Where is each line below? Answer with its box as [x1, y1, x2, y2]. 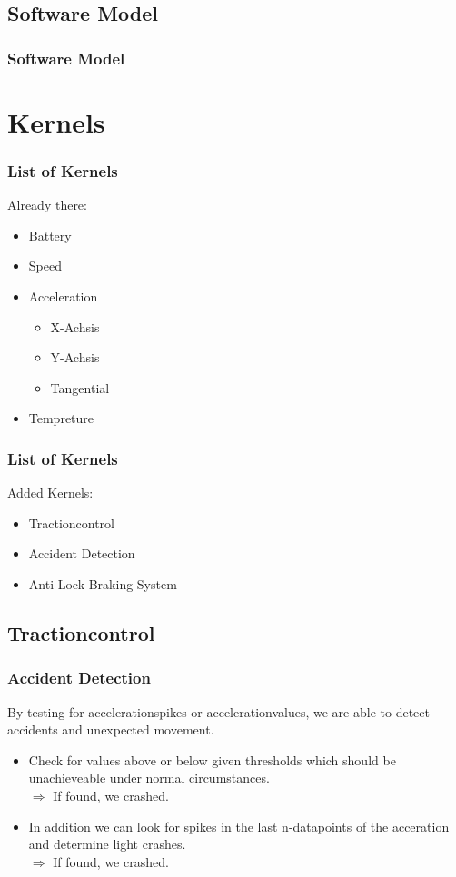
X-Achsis [50, 317, 100, 336]
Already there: [7, 195, 87, 214]
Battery [28, 225, 72, 244]
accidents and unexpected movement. [7, 720, 214, 739]
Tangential [50, 378, 110, 397]
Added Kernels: [7, 483, 94, 502]
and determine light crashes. [28, 834, 186, 853]
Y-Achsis [50, 348, 100, 367]
